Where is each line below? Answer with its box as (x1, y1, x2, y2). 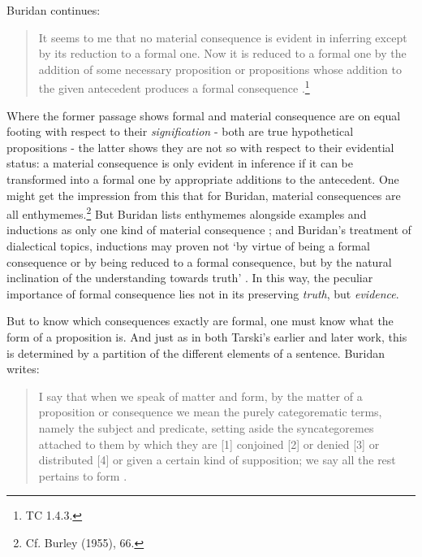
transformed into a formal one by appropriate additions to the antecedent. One (6, 171, 399, 187)
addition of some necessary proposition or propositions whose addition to (38, 60, 402, 77)
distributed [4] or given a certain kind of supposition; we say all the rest (38, 451, 396, 468)
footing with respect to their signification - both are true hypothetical (6, 123, 354, 140)
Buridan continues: (6, 2, 101, 18)
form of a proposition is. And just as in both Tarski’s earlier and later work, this (6, 329, 407, 345)
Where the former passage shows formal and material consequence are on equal (6, 107, 401, 124)
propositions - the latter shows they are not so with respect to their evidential (6, 138, 394, 155)
